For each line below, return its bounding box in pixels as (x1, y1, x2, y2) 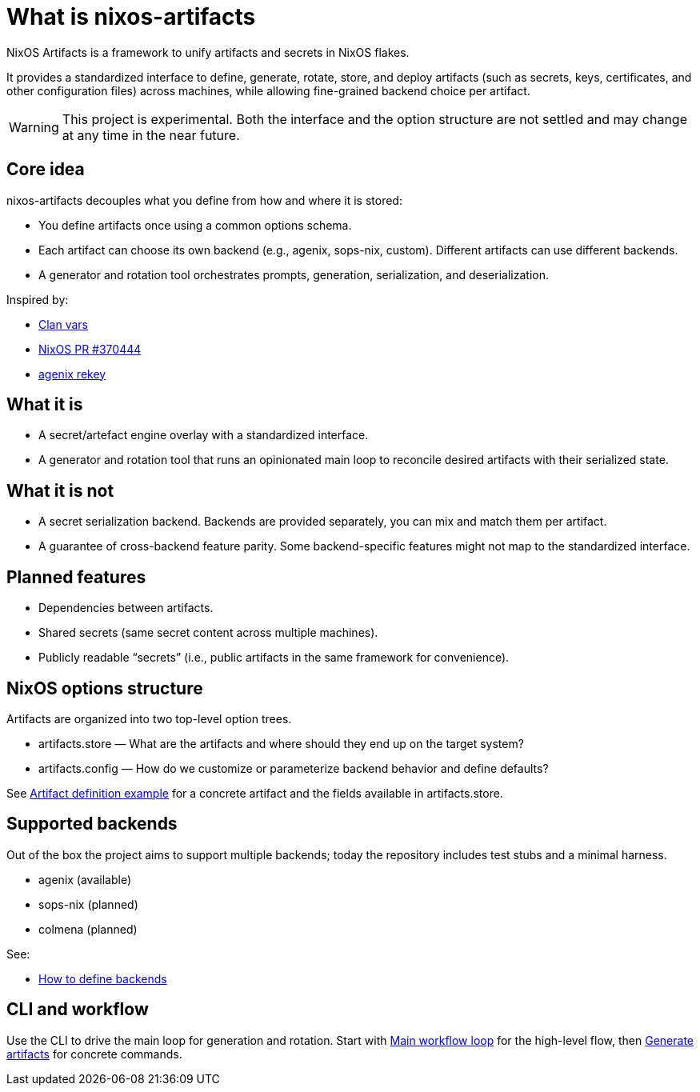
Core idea (6, 159, 85, 180)
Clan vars (38, 317, 89, 331)
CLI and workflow (6, 999, 149, 1020)
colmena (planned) (38, 922, 138, 936)
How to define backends (38, 971, 167, 986)
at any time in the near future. (62, 126, 240, 143)
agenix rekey (38, 366, 106, 381)
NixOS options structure (6, 678, 203, 698)
